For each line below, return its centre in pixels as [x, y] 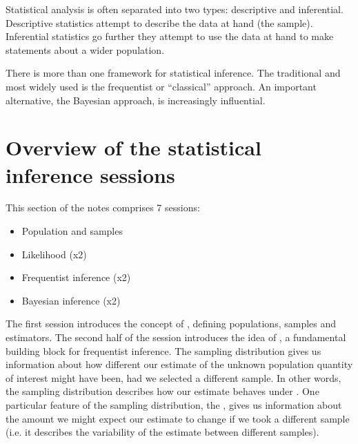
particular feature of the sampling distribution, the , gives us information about [174, 405]
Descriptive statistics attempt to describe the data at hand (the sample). [159, 22]
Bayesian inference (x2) [71, 300]
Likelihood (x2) [54, 254]
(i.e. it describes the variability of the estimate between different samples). [162, 432]
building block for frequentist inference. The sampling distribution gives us [163, 350]
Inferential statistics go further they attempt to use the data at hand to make [170, 36]
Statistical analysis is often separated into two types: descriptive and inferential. [175, 9]
